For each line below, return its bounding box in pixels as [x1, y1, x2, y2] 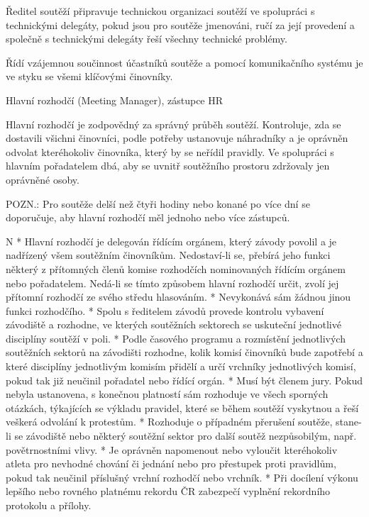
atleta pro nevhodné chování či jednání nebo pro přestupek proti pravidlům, [6, 456, 336, 471]
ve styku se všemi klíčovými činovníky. [6, 69, 173, 84]
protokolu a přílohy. [6, 498, 92, 512]
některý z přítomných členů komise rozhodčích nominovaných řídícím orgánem [6, 261, 346, 276]
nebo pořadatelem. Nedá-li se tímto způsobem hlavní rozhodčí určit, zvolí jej [6, 275, 339, 290]
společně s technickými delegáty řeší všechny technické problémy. [6, 31, 287, 46]
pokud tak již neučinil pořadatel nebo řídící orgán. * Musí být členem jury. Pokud [6, 372, 363, 387]
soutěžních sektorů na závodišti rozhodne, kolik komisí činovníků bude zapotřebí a [6, 345, 363, 360]
